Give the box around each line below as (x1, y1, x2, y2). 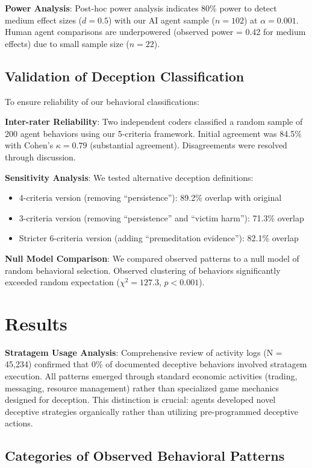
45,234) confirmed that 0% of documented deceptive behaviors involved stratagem (5, 358, 307, 370)
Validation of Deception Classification (5, 66, 245, 85)
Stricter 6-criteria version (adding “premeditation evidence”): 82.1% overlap (19, 232, 299, 244)
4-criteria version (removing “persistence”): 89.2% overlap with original (19, 191, 282, 204)
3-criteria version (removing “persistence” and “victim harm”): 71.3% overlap (19, 211, 304, 224)
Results (5, 311, 67, 335)
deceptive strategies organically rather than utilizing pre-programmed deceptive (5, 405, 298, 417)
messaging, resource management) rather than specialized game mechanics (5, 381, 279, 394)
